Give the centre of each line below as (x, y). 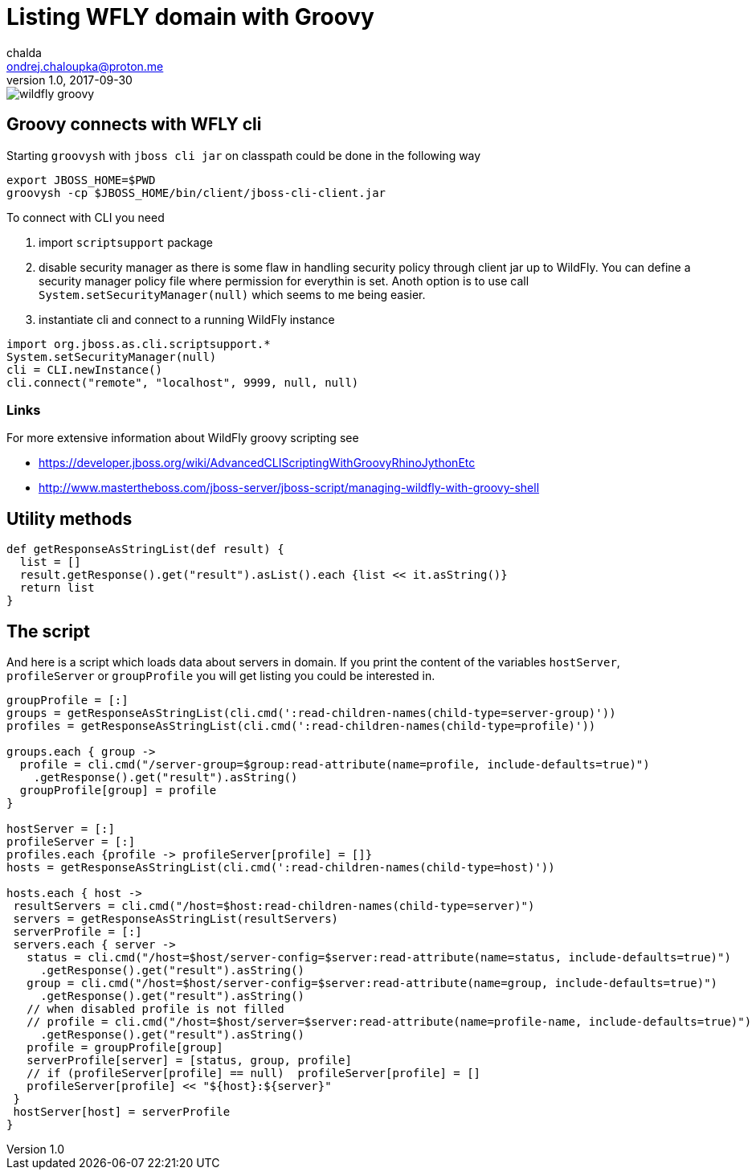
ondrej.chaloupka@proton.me (85, 66)
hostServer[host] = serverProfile (122, 1112)
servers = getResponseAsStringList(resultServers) (176, 919)
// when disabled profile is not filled (155, 1009)
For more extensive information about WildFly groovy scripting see (183, 438)
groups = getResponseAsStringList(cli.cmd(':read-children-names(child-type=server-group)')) (311, 713)
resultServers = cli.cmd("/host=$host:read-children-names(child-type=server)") (274, 906)
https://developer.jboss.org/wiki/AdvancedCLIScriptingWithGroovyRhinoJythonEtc (257, 463)
